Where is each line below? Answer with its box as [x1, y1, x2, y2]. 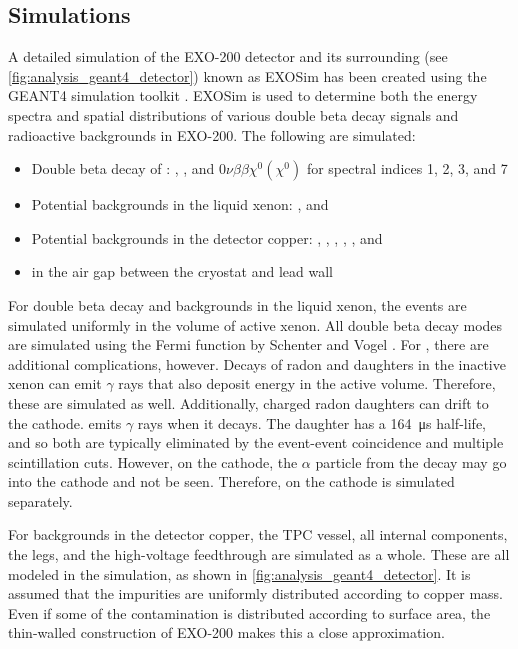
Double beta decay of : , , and [31, 158, 215, 179]
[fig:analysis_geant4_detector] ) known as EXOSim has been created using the [8, 65, 487, 86]
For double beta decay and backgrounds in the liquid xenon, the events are [8, 294, 467, 315]
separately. [8, 490, 73, 511]
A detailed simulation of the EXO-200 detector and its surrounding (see [8, 46, 448, 67]
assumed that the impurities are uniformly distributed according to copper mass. [8, 583, 503, 604]
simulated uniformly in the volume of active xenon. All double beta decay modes [8, 314, 503, 335]
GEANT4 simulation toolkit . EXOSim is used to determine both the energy [8, 85, 478, 106]
